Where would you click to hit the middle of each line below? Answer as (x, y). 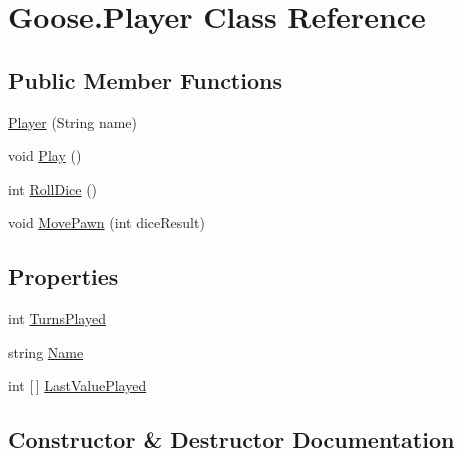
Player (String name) (73, 121)
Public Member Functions (145, 79)
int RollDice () (53, 188)
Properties (63, 276)
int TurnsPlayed (57, 318)
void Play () (45, 155)
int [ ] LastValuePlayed (77, 385)
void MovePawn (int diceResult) (106, 222)
